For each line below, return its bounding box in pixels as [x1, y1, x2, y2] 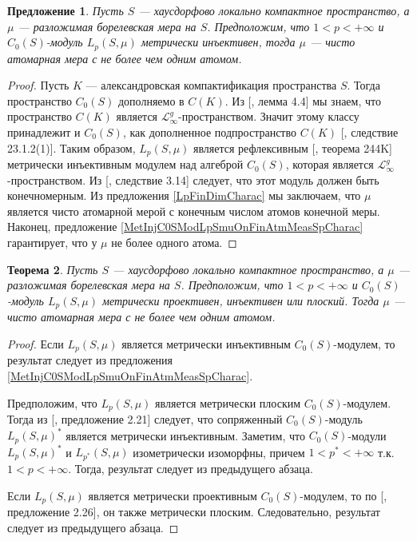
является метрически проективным [88, 487, 257, 503]
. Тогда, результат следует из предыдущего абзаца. [68, 460, 313, 477]
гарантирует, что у [7, 234, 97, 251]
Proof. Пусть [7, 77, 69, 93]
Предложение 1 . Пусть [7, 2, 124, 18]
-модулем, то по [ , [300, 487, 387, 503]
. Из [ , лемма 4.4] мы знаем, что [224, 92, 381, 109]
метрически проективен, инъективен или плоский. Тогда [102, 292, 379, 308]
